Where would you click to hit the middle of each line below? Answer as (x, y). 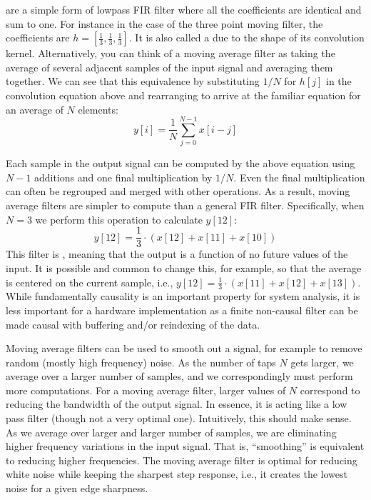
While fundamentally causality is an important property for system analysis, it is (183, 296)
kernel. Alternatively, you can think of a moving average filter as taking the (171, 53)
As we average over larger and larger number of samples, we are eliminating (171, 432)
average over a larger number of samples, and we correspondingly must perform (179, 376)
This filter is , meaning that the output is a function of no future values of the (177, 254)
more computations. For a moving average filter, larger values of (146, 390)
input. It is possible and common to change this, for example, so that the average (184, 267)
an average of (35, 109)
